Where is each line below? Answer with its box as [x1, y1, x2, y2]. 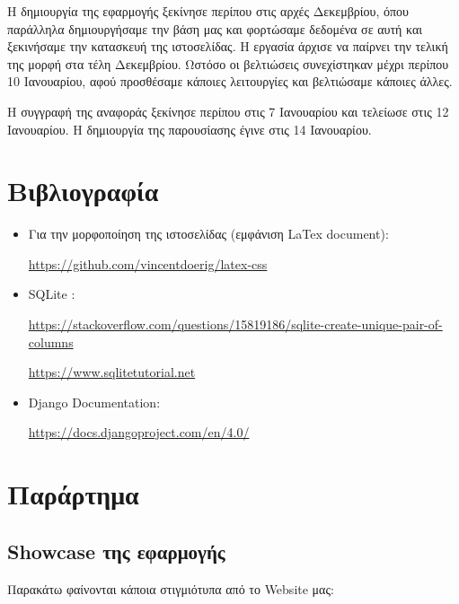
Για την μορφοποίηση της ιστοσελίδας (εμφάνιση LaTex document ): [28, 224, 389, 243]
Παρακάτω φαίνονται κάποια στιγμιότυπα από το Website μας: [7, 579, 334, 598]
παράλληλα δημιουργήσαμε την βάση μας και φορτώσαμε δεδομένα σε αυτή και [7, 19, 423, 38]
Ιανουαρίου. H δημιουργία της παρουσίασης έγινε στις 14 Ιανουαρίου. [7, 119, 372, 138]
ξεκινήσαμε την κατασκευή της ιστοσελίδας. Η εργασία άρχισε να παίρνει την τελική [7, 37, 448, 56]
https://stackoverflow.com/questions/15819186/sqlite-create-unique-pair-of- [28, 315, 443, 334]
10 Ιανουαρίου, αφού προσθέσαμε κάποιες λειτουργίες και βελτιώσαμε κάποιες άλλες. [7, 72, 453, 91]
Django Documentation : [28, 392, 161, 411]
